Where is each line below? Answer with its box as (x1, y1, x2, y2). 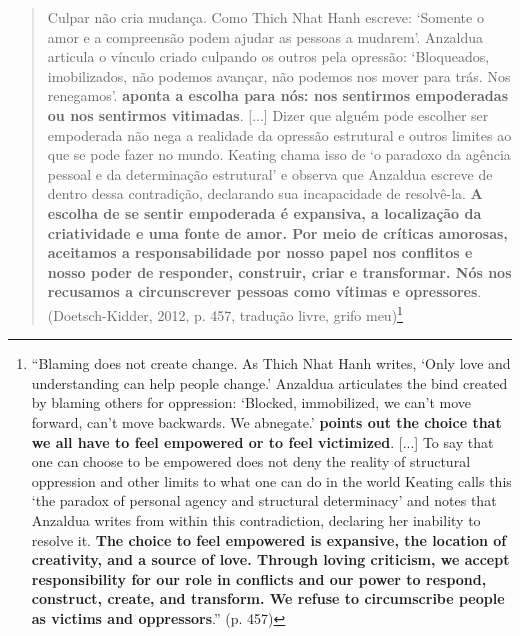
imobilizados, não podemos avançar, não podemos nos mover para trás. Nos (47, 65, 511, 86)
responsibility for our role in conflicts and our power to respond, (31, 568, 487, 589)
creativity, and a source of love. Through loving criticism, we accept (31, 549, 510, 570)
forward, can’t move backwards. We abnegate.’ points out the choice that (31, 411, 502, 432)
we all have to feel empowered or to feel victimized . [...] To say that (31, 431, 494, 452)
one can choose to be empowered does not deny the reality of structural (31, 451, 471, 472)
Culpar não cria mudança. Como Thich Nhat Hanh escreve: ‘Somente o (47, 7, 484, 27)
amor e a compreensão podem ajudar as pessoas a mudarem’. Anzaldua (47, 26, 484, 47)
